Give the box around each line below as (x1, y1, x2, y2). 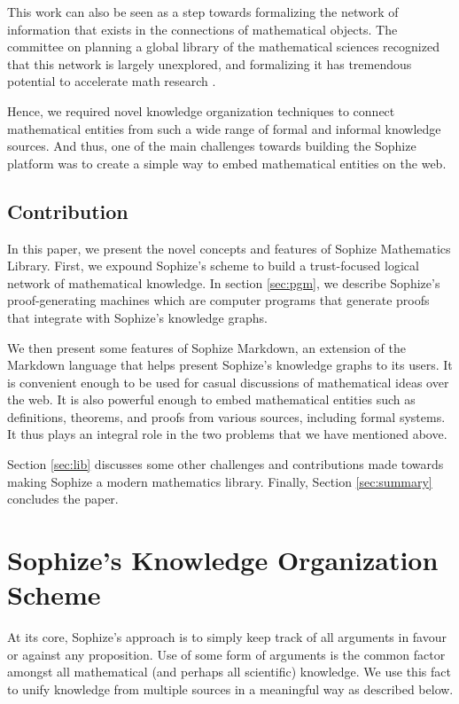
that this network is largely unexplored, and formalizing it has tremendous (7, 54, 412, 73)
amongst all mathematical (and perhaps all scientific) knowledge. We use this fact (7, 662, 451, 681)
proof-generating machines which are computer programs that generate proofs (7, 291, 430, 309)
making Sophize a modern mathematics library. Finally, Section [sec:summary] (7, 472, 432, 490)
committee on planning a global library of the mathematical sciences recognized (7, 37, 440, 56)
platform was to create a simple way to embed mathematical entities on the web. (7, 153, 447, 172)
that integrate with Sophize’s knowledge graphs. (7, 308, 268, 326)
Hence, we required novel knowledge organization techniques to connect (7, 101, 395, 120)
